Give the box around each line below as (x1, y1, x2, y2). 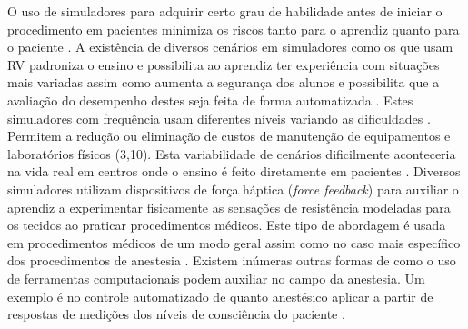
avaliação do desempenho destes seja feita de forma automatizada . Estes (7, 90, 413, 109)
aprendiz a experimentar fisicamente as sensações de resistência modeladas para (7, 197, 451, 216)
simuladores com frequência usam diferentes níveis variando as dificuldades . (7, 108, 431, 127)
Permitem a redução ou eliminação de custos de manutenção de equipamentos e (7, 126, 451, 145)
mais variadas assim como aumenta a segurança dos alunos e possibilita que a (7, 73, 440, 92)
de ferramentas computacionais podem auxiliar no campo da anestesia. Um (7, 268, 425, 287)
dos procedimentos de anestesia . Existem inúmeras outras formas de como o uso (7, 251, 456, 270)
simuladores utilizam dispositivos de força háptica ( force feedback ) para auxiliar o (7, 179, 459, 198)
